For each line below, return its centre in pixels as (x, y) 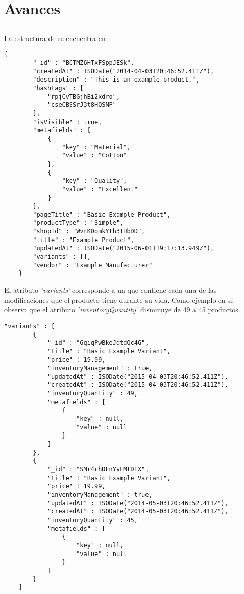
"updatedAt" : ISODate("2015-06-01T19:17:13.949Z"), (124, 248)
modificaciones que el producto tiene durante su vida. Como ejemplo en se (119, 300)
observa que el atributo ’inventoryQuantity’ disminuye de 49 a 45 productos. (122, 310)
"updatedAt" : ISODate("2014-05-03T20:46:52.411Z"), (138, 503)
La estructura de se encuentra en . (57, 38)
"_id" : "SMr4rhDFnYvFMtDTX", (98, 470)
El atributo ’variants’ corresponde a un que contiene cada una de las (110, 290)
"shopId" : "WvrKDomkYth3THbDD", (89, 232)
